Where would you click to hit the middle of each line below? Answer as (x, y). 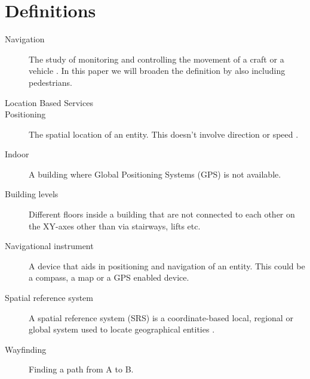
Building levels (32, 194)
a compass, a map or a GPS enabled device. (109, 277)
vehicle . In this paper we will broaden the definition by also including (157, 71)
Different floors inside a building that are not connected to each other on (162, 214)
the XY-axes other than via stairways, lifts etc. (115, 226)
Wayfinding (26, 349)
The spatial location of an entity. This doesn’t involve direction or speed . (164, 134)
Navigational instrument (49, 246)
